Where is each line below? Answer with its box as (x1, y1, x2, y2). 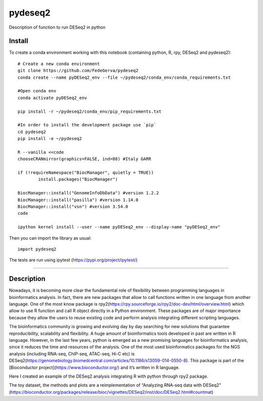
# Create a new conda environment (18, 61, 100, 67)
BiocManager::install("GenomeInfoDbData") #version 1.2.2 (18, 190, 159, 196)
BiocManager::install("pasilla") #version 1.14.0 (18, 197, 139, 203)
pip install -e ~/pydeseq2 (18, 136, 82, 141)
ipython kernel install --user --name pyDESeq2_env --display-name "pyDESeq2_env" (18, 224, 221, 230)
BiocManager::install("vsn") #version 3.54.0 (18, 204, 129, 209)
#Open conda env (18, 88, 56, 94)
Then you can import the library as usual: (9, 235, 92, 241)
